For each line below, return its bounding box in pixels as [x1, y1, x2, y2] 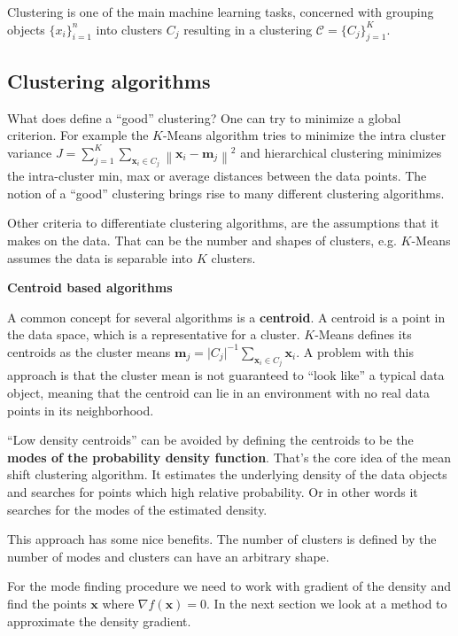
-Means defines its [314, 325, 412, 344]
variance [7, 143, 52, 161]
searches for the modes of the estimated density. [7, 500, 268, 518]
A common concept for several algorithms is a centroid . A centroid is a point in [7, 307, 446, 326]
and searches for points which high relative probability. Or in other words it [7, 482, 418, 500]
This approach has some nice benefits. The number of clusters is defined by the [7, 530, 437, 548]
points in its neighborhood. [7, 400, 154, 419]
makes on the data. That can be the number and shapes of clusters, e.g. [7, 231, 397, 249]
